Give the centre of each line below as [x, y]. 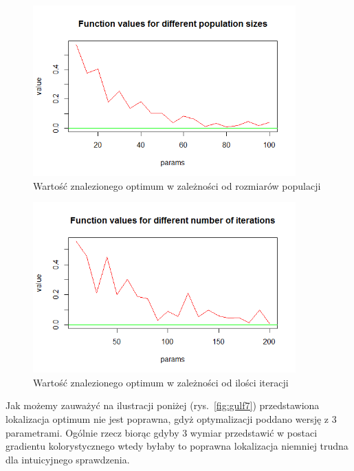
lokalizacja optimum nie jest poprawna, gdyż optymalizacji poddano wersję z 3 [171, 419]
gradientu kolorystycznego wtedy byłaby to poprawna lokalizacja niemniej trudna [177, 446]
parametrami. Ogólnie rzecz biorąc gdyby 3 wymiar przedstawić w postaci [162, 432]
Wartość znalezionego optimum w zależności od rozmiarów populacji [177, 185]
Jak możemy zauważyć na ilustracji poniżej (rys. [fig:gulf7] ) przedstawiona [163, 405]
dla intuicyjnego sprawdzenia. [68, 459]
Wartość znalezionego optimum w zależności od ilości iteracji [161, 382]
